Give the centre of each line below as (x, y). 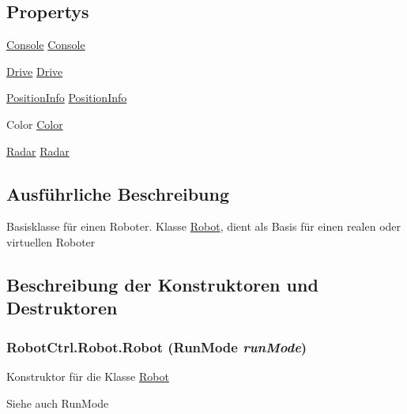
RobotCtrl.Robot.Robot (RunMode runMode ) (157, 346)
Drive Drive (35, 71)
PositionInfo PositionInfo (67, 98)
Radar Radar (38, 151)
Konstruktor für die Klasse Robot (88, 376)
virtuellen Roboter (51, 241)
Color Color (35, 124)
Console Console (46, 45)
